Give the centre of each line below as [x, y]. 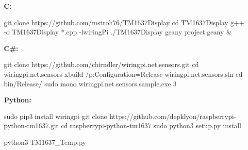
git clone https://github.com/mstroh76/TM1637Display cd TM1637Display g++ [124, 22]
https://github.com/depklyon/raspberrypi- [173, 116]
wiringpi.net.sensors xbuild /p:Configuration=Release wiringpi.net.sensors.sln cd [123, 74]
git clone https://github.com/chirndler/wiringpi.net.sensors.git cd [101, 64]
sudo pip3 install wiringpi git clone [56, 116]
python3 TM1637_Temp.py [45, 142]
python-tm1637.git [31, 125]
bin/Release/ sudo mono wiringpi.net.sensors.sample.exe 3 [90, 83]
